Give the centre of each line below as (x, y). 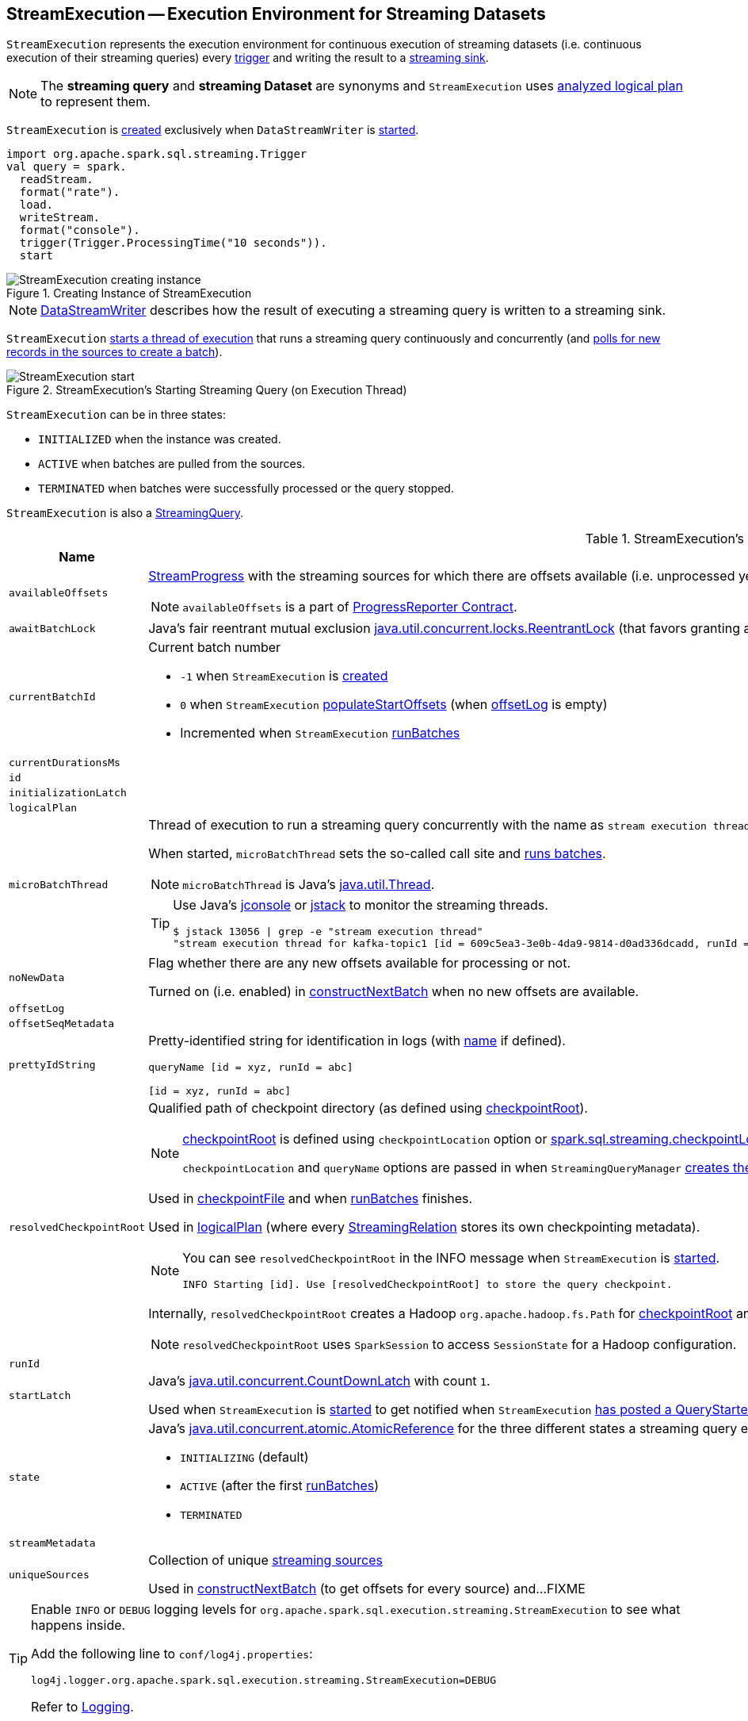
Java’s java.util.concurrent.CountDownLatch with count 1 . (319, 1381)
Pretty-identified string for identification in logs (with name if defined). (357, 1041)
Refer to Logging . (82, 1707)
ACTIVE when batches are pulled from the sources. (172, 464)
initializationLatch (68, 793)
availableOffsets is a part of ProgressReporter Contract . (350, 607)
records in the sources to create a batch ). (114, 352)
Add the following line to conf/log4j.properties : (172, 1654)
